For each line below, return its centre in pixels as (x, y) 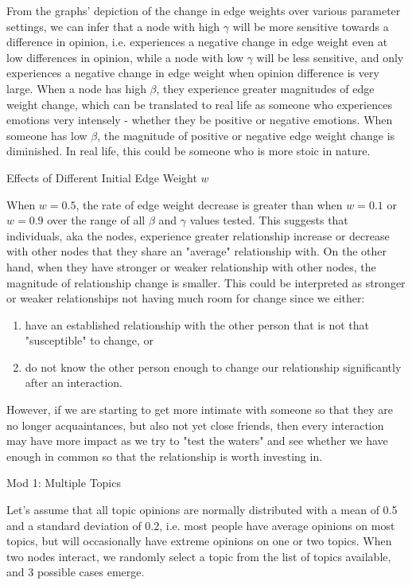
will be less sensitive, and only (330, 57)
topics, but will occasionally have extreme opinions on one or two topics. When (199, 541)
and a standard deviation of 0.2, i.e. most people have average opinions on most (201, 525)
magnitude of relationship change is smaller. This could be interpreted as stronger (206, 282)
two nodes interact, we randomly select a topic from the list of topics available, (199, 556)
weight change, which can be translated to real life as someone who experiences (199, 104)
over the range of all (96, 220)
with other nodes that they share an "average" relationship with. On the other (196, 251)
